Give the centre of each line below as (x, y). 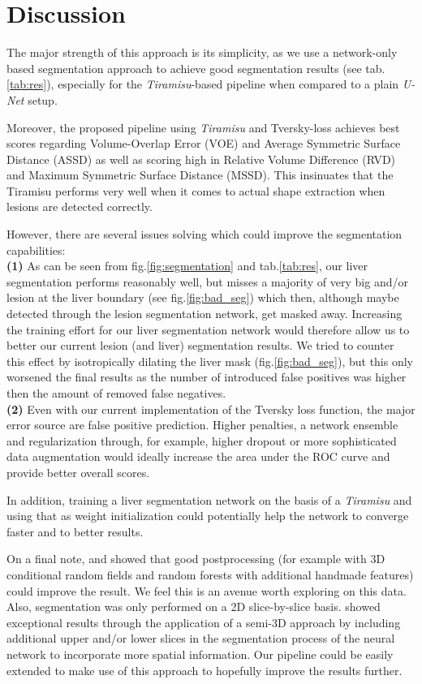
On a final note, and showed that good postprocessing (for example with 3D (196, 559)
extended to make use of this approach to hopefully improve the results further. (205, 670)
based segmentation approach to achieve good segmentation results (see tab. (196, 68)
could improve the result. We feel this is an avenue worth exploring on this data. (207, 590)
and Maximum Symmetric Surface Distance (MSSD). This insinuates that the (200, 175)
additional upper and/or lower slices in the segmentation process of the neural (201, 638)
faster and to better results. (75, 531)
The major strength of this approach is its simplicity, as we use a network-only (202, 52)
